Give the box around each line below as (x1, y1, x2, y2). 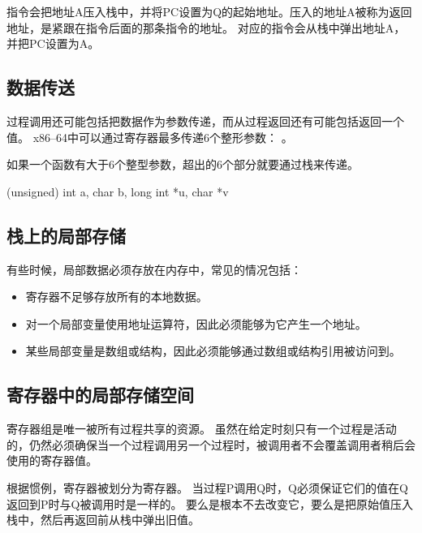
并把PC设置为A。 (6, 35, 100, 52)
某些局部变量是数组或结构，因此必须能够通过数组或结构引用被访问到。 (25, 342, 401, 359)
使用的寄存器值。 (6, 452, 97, 469)
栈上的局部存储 (6, 222, 126, 247)
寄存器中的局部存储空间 (6, 382, 194, 407)
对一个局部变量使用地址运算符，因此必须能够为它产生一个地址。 (25, 315, 367, 332)
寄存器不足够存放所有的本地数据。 (25, 288, 208, 305)
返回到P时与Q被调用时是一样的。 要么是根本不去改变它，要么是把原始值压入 (6, 495, 414, 512)
